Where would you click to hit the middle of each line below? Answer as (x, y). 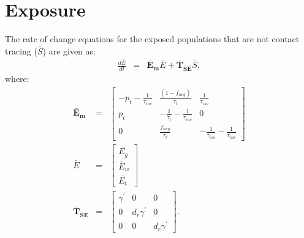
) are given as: (69, 50)
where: (17, 79)
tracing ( (21, 50)
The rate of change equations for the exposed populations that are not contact (152, 39)
